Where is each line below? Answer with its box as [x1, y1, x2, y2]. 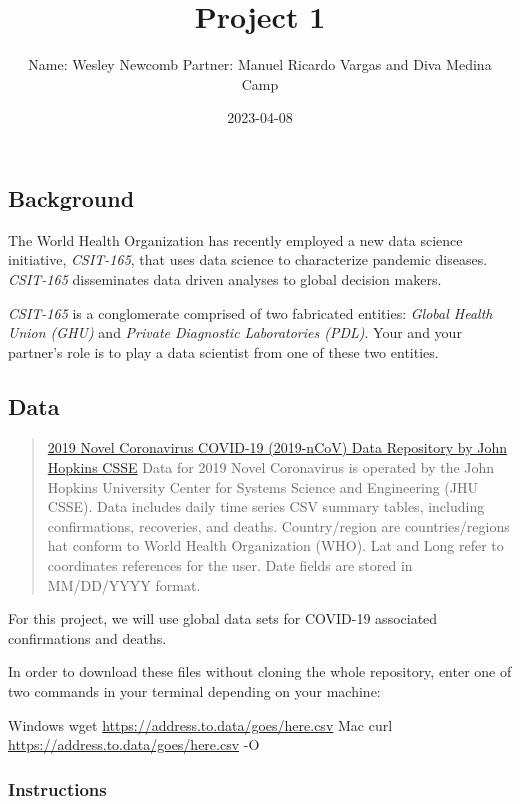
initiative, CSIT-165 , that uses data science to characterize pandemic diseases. [8, 249, 488, 270]
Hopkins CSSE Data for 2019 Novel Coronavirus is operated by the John [47, 457, 495, 478]
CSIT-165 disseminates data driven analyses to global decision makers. [8, 268, 442, 289]
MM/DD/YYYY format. [47, 574, 201, 595]
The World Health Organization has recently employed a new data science [8, 229, 463, 250]
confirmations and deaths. [8, 627, 167, 648]
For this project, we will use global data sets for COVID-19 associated [8, 608, 438, 629]
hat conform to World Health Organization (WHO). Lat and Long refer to [47, 535, 504, 556]
